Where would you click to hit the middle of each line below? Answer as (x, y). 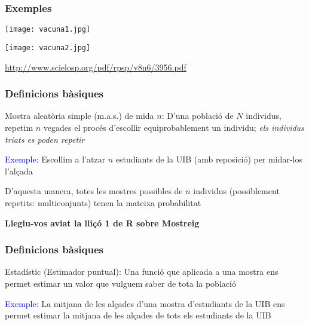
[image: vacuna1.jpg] (48, 30)
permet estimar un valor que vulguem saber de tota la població (120, 283)
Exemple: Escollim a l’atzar (55, 159)
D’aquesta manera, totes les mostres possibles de (94, 191)
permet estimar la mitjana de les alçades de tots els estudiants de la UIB (138, 315)
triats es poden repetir (45, 139)
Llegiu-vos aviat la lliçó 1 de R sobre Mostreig (102, 223)
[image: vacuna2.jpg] (48, 47)
